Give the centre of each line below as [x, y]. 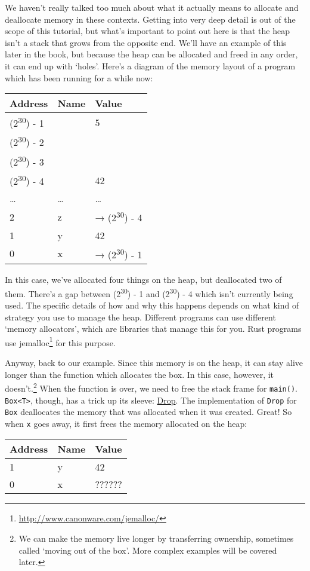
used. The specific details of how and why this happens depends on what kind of [152, 305]
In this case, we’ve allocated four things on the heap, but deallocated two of [143, 280]
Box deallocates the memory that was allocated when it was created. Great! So [148, 412]
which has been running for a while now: [79, 77]
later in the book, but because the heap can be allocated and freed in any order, [151, 54]
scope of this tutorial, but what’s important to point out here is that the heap [148, 31]
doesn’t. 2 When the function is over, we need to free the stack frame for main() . [151, 387]
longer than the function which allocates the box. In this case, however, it [139, 374]
